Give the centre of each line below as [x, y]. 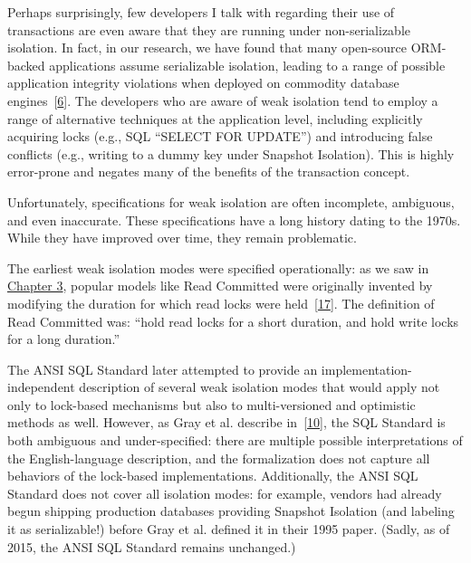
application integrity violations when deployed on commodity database [203, 83]
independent [41, 387]
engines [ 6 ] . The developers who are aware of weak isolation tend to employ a [223, 100]
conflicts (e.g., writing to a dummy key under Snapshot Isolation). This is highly [231, 153]
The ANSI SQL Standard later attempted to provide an [163, 369]
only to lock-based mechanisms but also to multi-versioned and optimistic [211, 404]
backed [26, 65]
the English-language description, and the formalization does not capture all [219, 458]
